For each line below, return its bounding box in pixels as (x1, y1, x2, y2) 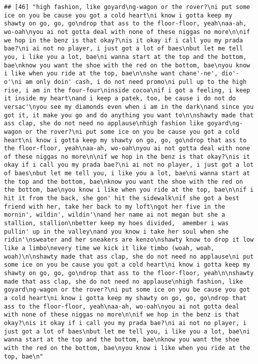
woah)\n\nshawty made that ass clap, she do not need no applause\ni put (4, 253, 254, 260)
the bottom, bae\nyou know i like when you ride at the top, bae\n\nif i (4, 186, 254, 194)
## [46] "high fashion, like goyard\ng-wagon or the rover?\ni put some (4, 3, 250, 10)
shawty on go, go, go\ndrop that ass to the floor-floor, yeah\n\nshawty (4, 270, 254, 277)
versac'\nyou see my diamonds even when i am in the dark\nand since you (4, 103, 254, 110)
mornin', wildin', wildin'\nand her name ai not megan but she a (4, 211, 225, 219)
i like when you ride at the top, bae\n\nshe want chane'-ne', (4, 70, 218, 77)
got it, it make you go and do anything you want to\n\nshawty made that (4, 111, 254, 119)
